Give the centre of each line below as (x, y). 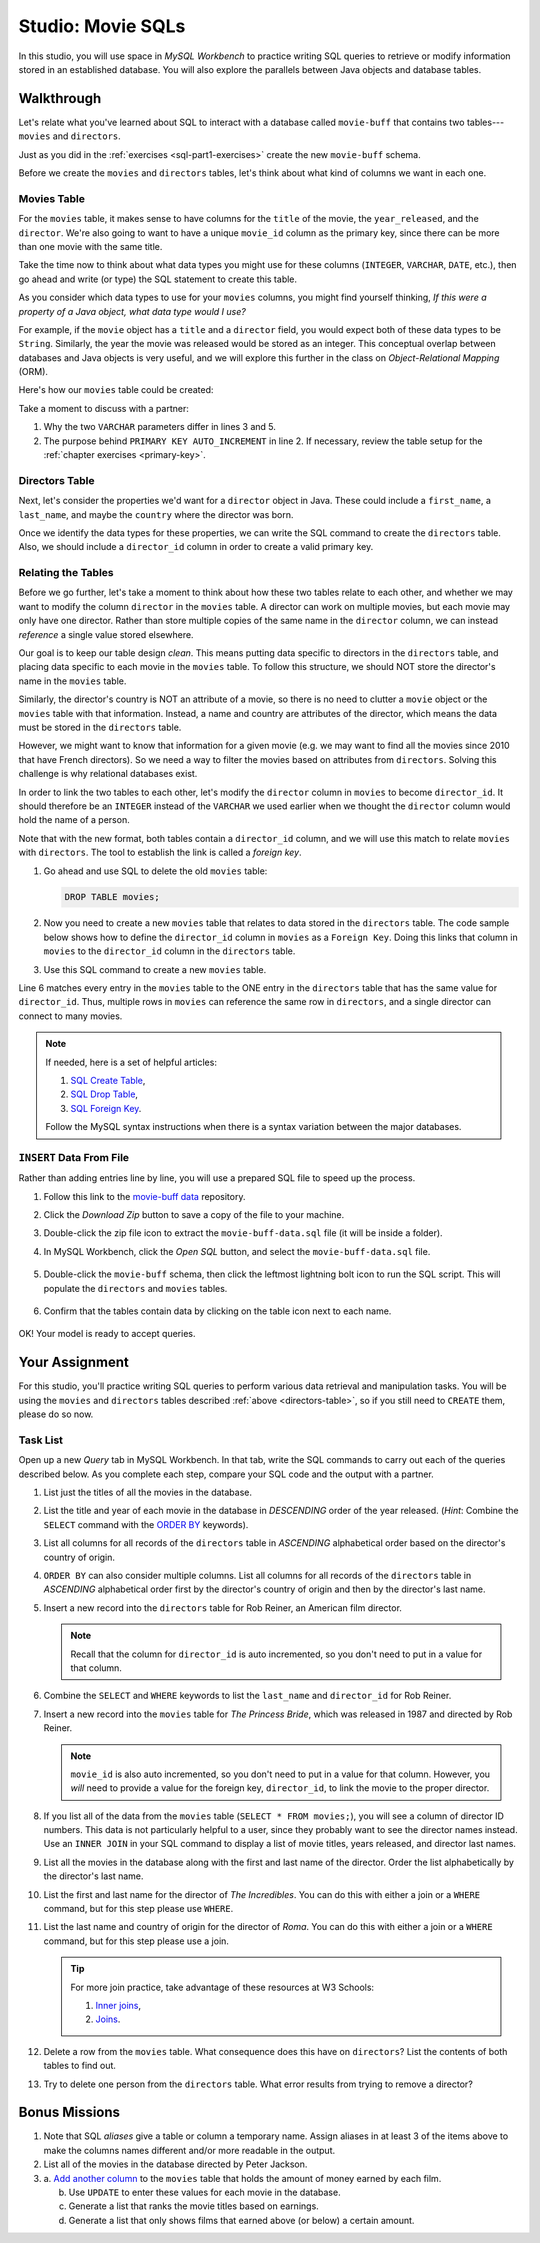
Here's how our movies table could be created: (116, 390)
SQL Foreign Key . (106, 1108)
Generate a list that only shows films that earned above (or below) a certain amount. (241, 2220)
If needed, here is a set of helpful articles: (131, 1062)
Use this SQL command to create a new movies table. (155, 969)
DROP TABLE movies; (112, 897)
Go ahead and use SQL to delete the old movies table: (155, 871)
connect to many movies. (70, 1016)
